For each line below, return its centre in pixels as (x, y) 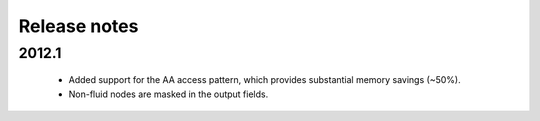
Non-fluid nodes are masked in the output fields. (168, 94)
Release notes (78, 26)
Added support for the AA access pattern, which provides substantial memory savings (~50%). (264, 80)
